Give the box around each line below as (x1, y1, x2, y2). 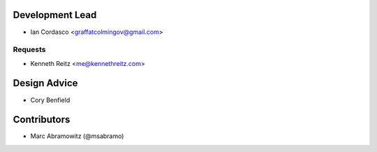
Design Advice (13, 77, 78, 90)
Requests (13, 45, 46, 55)
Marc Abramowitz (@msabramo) (30, 132, 124, 140)
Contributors (13, 114, 71, 126)
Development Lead (13, 9, 97, 21)
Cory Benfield (30, 96, 71, 104)
